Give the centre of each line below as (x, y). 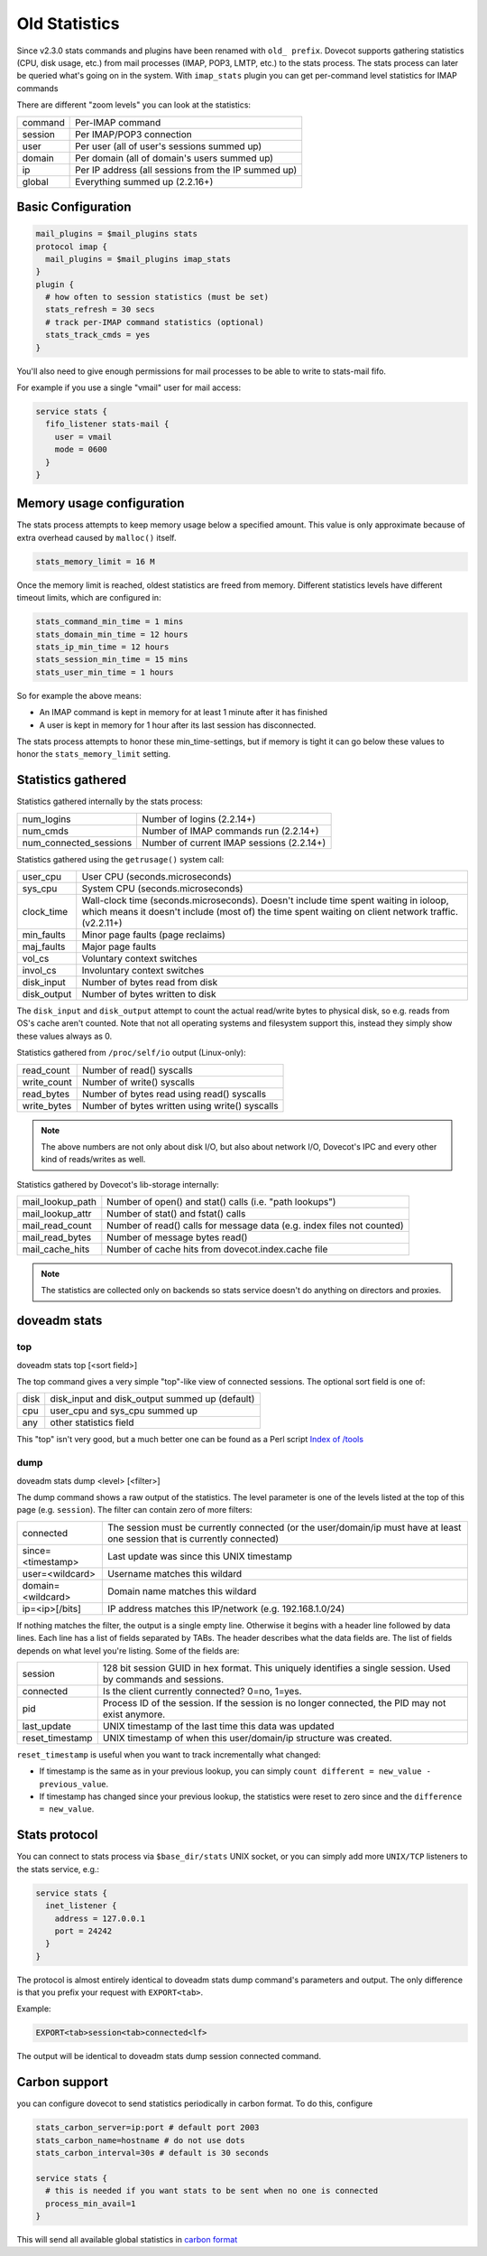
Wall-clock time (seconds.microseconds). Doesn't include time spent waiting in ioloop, (266, 900)
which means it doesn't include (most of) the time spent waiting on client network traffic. (270, 911)
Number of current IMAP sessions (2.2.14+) (234, 843)
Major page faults (119, 946)
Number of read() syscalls (137, 1070)
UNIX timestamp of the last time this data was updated (218, 1726)
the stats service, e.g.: (58, 1869)
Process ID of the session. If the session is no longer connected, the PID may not (274, 1702)
